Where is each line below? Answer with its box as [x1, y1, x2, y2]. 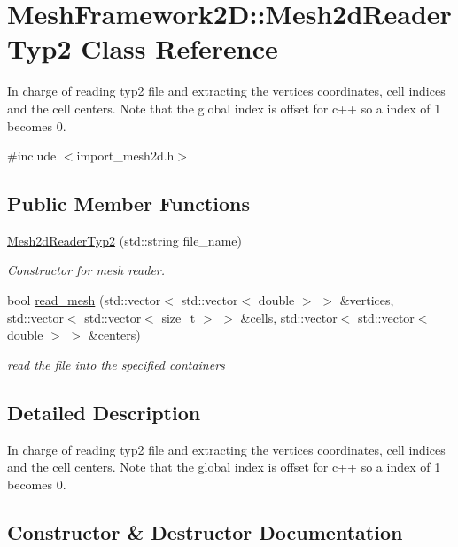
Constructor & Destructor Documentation [7, 518, 403, 545]
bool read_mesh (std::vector [7, 291, 161, 309]
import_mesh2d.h [76, 146, 175, 165]
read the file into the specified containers [7, 355, 225, 373]
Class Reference [81, 30, 278, 66]
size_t [161, 308, 196, 326]
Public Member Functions [7, 190, 250, 217]
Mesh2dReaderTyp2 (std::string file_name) [7, 231, 242, 249]
